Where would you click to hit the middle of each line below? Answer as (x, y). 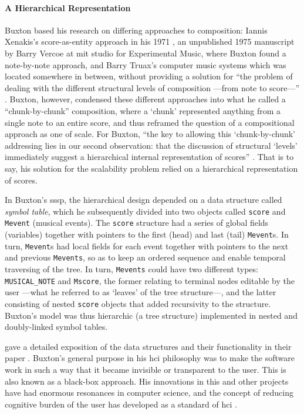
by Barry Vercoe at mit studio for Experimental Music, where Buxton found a (146, 53)
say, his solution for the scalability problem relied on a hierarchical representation (151, 168)
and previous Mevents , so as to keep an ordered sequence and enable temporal (145, 257)
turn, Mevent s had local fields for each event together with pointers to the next (147, 246)
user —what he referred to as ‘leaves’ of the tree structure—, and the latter (141, 292)
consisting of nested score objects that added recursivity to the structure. (138, 303)
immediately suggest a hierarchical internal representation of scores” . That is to (149, 157)
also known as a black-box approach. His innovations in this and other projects (147, 381)
